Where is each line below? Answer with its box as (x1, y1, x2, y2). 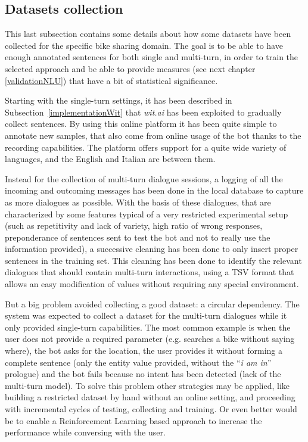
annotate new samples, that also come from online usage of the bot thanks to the (5, 129, 301, 141)
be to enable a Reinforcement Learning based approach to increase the (5, 414, 262, 427)
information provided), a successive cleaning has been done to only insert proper (5, 242, 298, 255)
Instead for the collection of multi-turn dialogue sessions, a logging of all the (5, 172, 283, 185)
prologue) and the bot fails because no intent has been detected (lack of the (5, 368, 281, 380)
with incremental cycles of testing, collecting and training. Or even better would (5, 403, 297, 415)
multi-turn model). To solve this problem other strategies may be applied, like (5, 379, 290, 391)
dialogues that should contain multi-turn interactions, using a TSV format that (5, 266, 294, 278)
